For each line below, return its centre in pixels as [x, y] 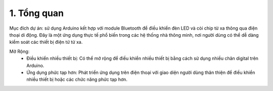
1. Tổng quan [37, 13]
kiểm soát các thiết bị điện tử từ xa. [46, 42]
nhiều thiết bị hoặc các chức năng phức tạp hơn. [77, 79]
